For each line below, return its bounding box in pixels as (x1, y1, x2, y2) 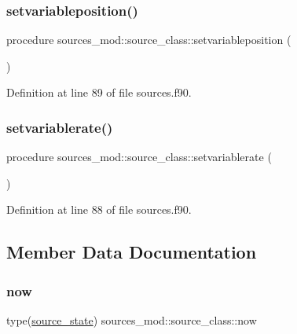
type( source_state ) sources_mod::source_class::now (6, 312, 257, 328)
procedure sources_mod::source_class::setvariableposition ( (6, 31, 291, 48)
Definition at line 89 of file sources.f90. (6, 84, 192, 101)
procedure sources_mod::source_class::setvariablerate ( (6, 149, 272, 165)
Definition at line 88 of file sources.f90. (6, 201, 192, 218)
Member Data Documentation (6, 240, 257, 264)
